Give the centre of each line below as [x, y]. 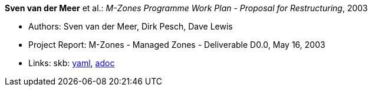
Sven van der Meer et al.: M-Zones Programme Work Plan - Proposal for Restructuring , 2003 [186, 8]
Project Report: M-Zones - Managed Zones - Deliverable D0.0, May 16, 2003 [177, 45]
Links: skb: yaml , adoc [72, 63]
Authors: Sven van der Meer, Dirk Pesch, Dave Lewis [131, 26]
